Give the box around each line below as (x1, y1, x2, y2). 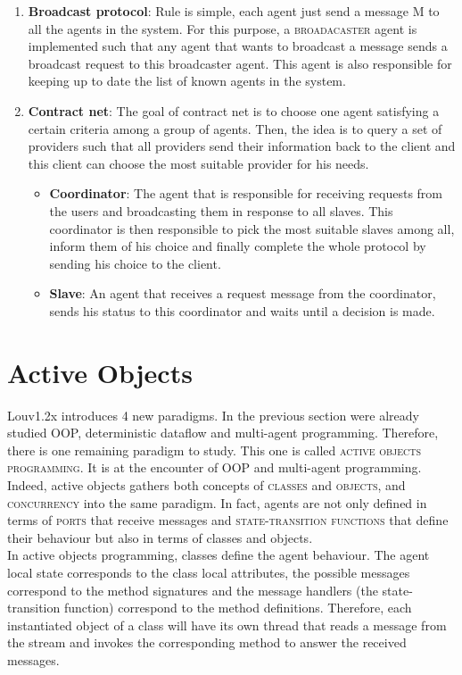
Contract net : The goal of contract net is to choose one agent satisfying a (28, 101, 440, 120)
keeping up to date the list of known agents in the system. (28, 71, 346, 90)
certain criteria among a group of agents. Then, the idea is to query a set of (28, 119, 442, 137)
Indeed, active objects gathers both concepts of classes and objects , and (7, 476, 406, 494)
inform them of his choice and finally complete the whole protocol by (49, 237, 426, 255)
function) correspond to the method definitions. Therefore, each (63, 598, 412, 617)
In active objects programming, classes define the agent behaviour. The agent (7, 546, 430, 564)
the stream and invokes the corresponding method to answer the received (7, 633, 407, 652)
